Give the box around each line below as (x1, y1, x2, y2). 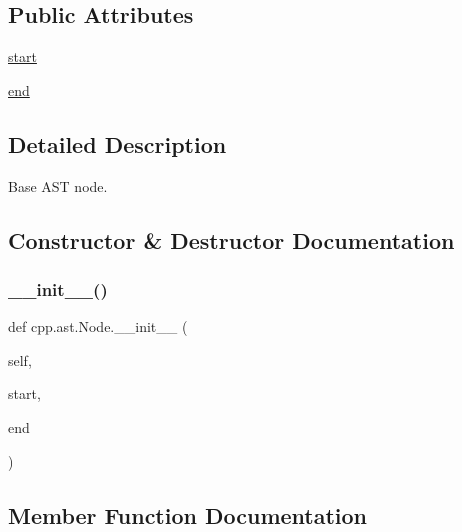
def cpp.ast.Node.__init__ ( (8, 316, 188, 337)
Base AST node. (8, 175, 108, 196)
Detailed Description (8, 128, 227, 159)
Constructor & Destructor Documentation (8, 224, 455, 255)
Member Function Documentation (8, 499, 368, 530)
